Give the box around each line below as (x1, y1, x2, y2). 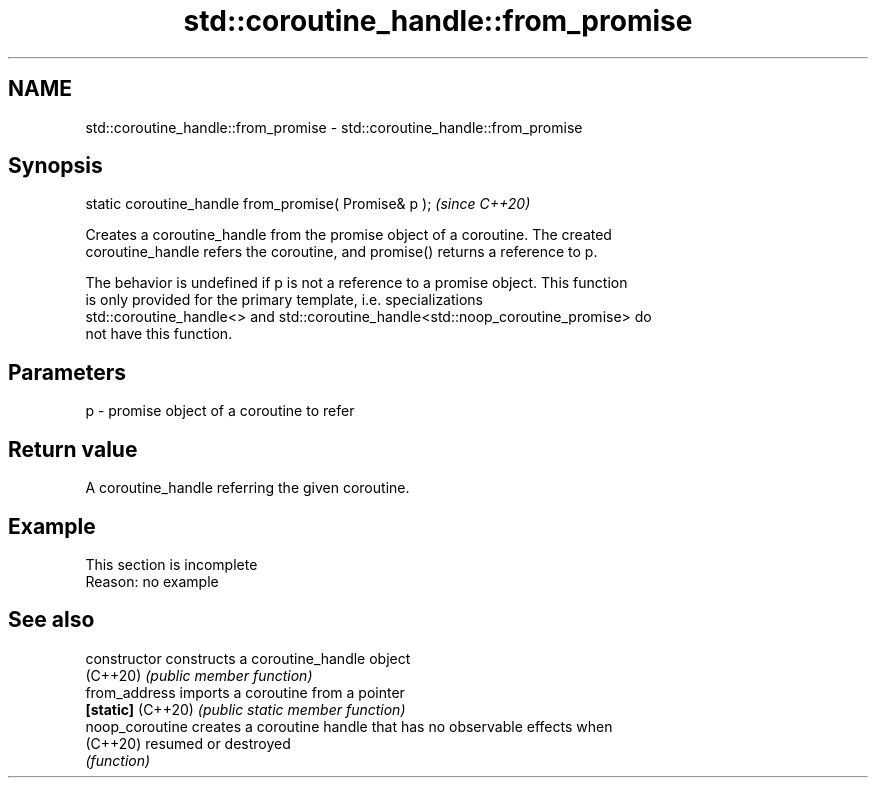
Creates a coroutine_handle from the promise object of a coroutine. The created (85, 226, 612, 244)
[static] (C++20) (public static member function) (85, 700, 406, 718)
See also (8, 607, 95, 633)
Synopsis (8, 153, 103, 179)
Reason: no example (85, 572, 219, 590)
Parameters (8, 359, 126, 385)
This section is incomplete (85, 555, 258, 573)
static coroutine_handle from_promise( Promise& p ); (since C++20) (85, 195, 531, 213)
